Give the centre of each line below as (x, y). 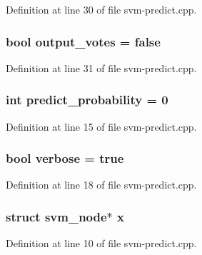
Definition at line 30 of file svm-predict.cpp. (101, 9)
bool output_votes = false (83, 41)
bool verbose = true (65, 158)
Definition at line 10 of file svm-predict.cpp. (101, 243)
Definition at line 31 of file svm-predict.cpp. (101, 67)
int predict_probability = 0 (87, 100)
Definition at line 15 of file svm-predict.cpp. (101, 126)
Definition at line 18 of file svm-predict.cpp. (101, 185)
